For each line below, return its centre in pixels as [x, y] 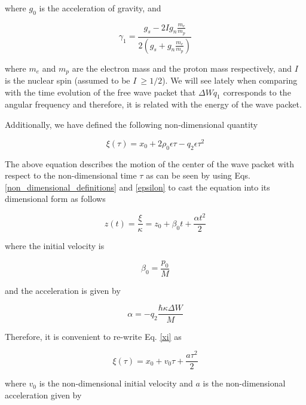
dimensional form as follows [55, 199]
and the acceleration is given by [63, 290]
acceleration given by [43, 395]
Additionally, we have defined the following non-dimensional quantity [131, 125]
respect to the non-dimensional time [71, 175]
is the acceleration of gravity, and [100, 8]
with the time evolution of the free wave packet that [100, 92]
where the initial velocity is [55, 246]
